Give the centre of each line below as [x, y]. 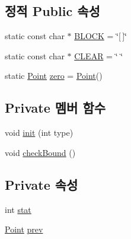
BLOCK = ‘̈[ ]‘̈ [100, 36]
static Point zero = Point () [54, 76]
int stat [18, 209]
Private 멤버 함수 [55, 108]
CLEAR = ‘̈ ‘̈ [99, 55]
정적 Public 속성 [52, 11]
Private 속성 [41, 184]
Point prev [24, 229]
